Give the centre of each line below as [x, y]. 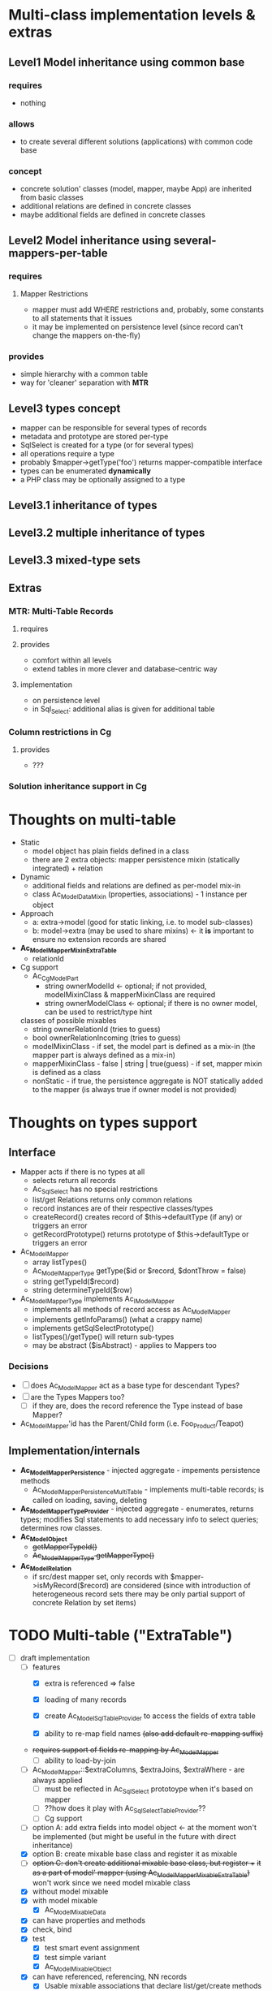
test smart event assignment [92, 1948]
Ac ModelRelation [45, 1567]
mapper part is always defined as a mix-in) [104, 1055]
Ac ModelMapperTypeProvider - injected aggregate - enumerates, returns [137, 1509]
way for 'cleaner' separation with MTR [84, 382]
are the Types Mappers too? [78, 1397]
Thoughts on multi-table [92, 820]
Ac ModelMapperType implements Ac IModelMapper [97, 1299]
